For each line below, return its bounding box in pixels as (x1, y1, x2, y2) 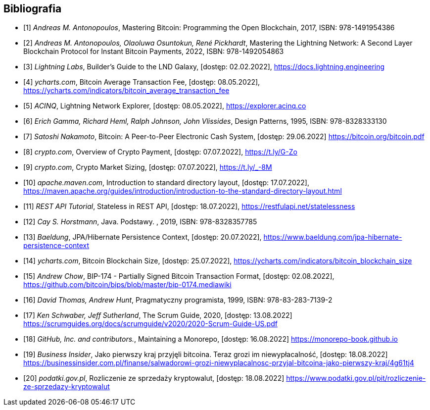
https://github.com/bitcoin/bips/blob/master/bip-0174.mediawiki (23, 280, 232, 289)
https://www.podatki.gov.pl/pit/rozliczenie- (286, 374, 426, 383)
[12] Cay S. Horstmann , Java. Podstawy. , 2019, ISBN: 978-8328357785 (23, 217, 257, 226)
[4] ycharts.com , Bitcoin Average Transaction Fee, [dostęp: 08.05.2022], (23, 78, 260, 87)
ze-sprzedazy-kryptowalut (23, 382, 110, 391)
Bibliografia (3, 2, 62, 15)
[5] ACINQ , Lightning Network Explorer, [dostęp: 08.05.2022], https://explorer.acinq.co (23, 102, 306, 110)
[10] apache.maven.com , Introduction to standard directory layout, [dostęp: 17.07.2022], (23, 178, 309, 187)
